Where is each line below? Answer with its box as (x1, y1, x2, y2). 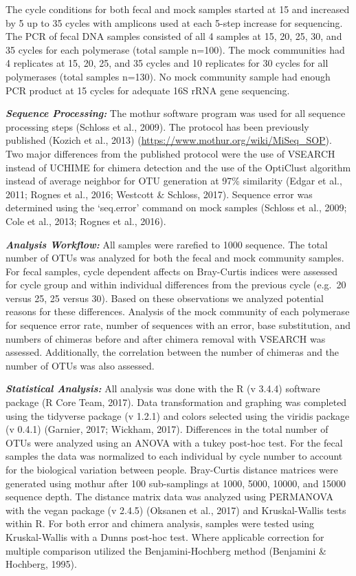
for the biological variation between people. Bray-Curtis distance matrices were (5, 462, 338, 476)
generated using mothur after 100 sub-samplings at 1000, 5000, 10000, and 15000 (5, 476, 346, 490)
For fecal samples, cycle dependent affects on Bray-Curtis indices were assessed (5, 264, 337, 278)
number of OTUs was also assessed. (5, 358, 155, 372)
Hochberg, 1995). (5, 557, 77, 571)
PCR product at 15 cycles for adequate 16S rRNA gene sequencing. (5, 83, 290, 97)
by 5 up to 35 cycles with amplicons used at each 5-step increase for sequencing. (5, 15, 343, 30)
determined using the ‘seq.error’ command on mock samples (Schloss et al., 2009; (5, 200, 347, 215)
